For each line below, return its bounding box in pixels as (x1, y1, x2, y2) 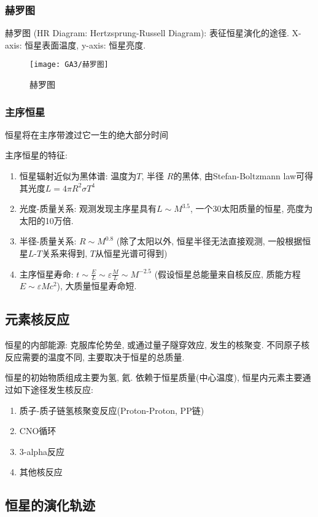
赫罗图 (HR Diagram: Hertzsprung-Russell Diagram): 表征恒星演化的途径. (5, 26, 289, 39)
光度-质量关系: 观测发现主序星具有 (19, 202, 157, 215)
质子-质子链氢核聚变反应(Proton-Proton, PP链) (19, 403, 204, 416)
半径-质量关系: (19, 235, 77, 247)
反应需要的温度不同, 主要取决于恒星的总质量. (5, 350, 185, 363)
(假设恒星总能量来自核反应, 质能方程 (154, 267, 301, 280)
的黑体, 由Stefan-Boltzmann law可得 (173, 169, 314, 182)
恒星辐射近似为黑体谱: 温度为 (19, 169, 137, 182)
